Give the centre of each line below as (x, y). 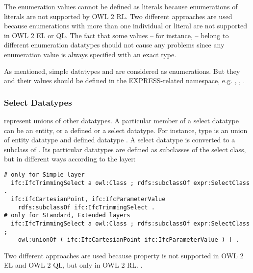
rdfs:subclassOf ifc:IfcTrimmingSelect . (86, 207)
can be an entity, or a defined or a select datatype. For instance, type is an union (126, 130)
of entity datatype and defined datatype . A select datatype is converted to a (120, 140)
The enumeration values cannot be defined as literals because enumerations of (121, 6)
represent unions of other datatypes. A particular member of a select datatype (121, 120)
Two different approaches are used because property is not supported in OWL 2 (124, 255)
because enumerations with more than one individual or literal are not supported (126, 26)
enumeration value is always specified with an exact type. (90, 54)
